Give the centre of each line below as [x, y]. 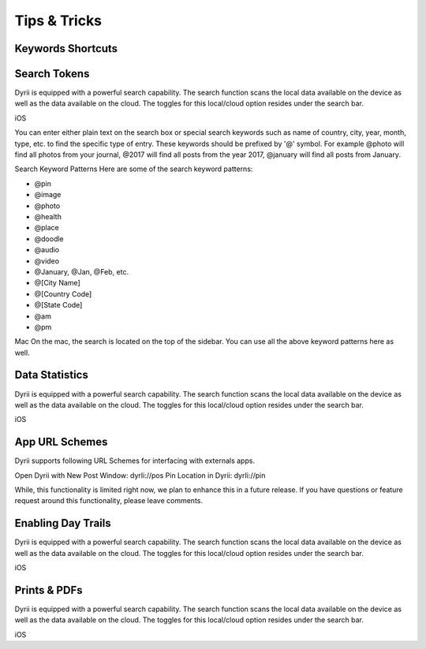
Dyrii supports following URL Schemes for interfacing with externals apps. [135, 461]
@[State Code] [58, 305]
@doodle [49, 239]
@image [48, 195]
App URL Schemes [61, 442]
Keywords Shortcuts [66, 48]
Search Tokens [52, 74]
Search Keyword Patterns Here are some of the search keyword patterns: [134, 169]
